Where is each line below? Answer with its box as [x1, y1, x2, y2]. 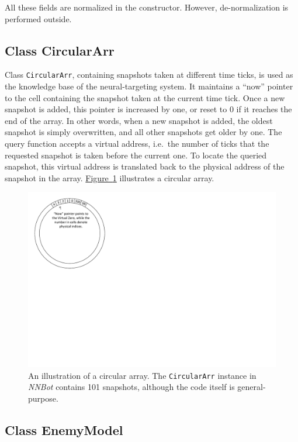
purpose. [28, 392, 58, 405]
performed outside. [5, 12, 72, 25]
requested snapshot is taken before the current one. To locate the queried [5, 149, 267, 161]
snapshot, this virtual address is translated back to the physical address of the [5, 160, 285, 172]
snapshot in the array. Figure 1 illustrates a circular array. [5, 171, 214, 184]
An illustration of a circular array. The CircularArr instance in [28, 369, 257, 381]
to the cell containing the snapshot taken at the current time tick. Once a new [5, 91, 285, 103]
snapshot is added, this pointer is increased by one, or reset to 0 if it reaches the [5, 103, 292, 115]
